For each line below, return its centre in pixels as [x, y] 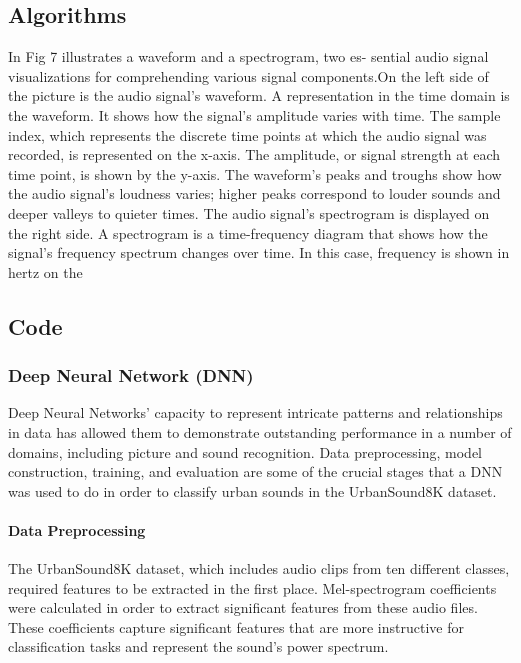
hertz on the [45, 271]
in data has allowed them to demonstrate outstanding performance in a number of [260, 431]
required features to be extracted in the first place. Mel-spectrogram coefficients [252, 587]
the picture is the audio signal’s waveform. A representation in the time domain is [259, 95]
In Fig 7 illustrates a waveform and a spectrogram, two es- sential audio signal [248, 56]
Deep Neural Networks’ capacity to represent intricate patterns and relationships [255, 412]
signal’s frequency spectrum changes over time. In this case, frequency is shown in [259, 252]
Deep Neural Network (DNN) [131, 375]
